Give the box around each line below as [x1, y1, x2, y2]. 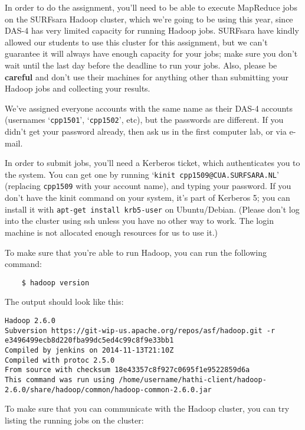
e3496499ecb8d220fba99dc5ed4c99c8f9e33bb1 [5, 336, 174, 345]
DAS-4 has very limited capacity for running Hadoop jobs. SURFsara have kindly [5, 24, 299, 37]
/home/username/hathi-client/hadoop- [119, 375, 267, 384]
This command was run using [5, 375, 115, 384]
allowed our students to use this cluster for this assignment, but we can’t [5, 35, 268, 48]
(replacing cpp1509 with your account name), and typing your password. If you [5, 180, 291, 192]
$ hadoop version [21, 278, 90, 287]
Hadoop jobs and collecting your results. [5, 82, 150, 95]
